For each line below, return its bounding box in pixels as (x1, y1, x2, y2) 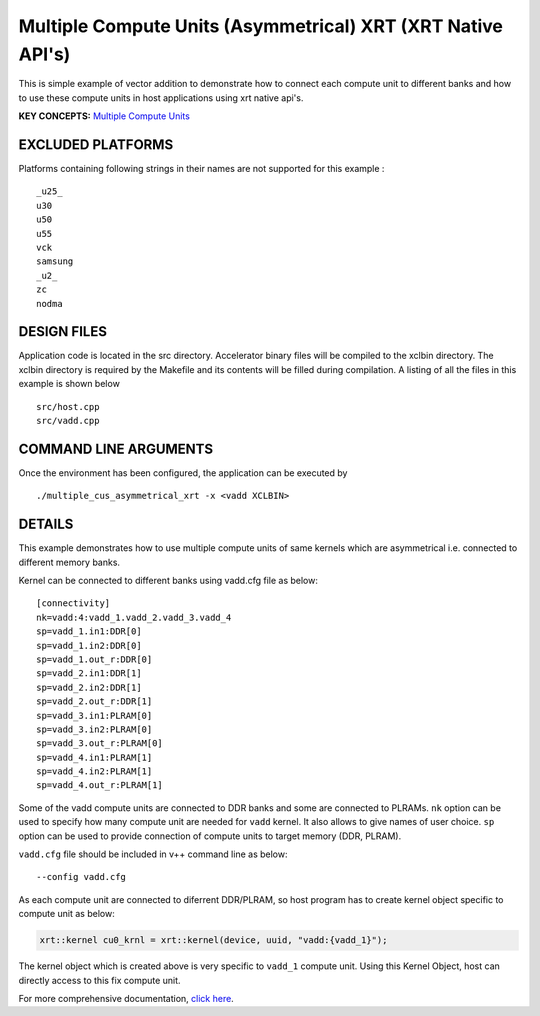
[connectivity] (36, 598, 111, 609)
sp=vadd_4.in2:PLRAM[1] (36, 766, 153, 777)
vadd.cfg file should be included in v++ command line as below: (18, 848, 288, 860)
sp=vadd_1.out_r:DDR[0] (36, 653, 153, 665)
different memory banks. (18, 556, 120, 568)
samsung (36, 256, 74, 267)
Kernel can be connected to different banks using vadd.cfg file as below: (18, 575, 319, 586)
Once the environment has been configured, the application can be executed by (18, 466, 348, 479)
